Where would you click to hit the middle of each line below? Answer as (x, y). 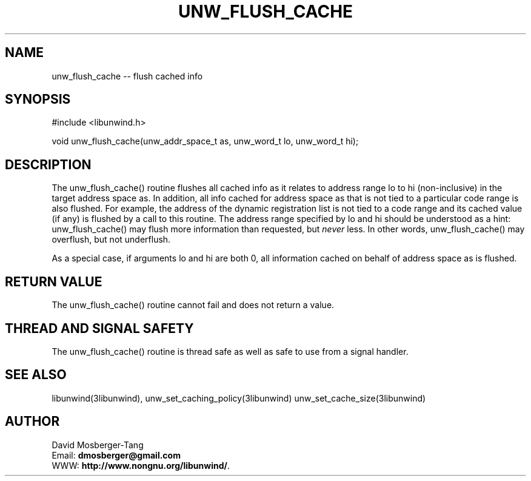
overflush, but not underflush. (111, 240)
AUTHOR (32, 422)
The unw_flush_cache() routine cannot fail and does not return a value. (193, 305)
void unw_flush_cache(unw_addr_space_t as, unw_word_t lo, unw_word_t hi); (205, 141)
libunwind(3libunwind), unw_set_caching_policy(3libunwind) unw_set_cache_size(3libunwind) (239, 398)
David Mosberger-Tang (98, 445)
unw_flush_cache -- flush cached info (127, 76)
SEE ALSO (36, 375)
